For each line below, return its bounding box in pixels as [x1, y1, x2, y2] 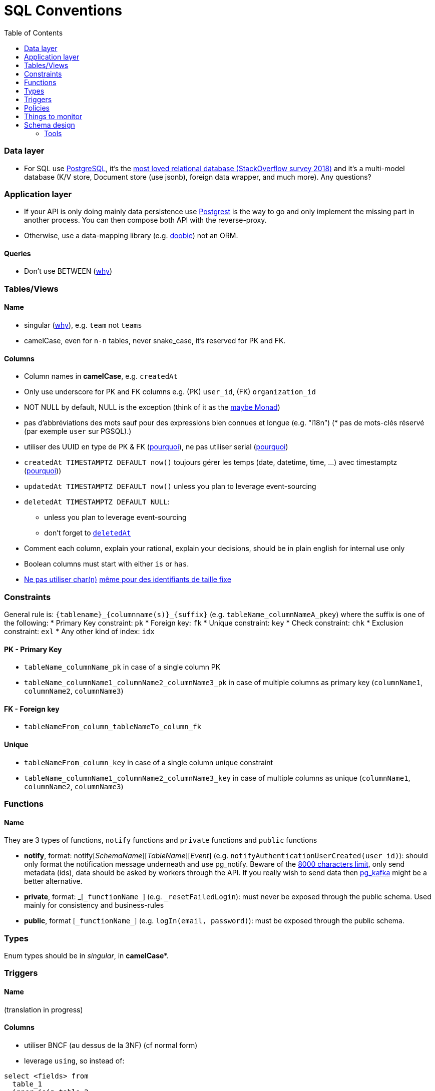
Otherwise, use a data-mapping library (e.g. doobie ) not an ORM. [24, 231, 238, 240]
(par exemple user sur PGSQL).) [24, 427, 132, 436]
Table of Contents [4, 28, 63, 37]
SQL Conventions [4, 2, 122, 19]
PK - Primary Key [4, 645, 62, 654]
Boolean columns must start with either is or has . [24, 560, 189, 569]
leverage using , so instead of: [24, 1056, 125, 1065]
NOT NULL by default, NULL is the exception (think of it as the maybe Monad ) [24, 403, 280, 412]
